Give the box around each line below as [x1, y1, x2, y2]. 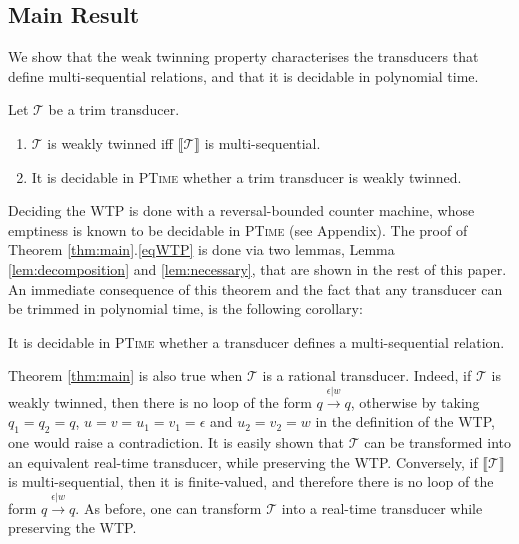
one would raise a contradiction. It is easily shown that [8, 432, 344, 453]
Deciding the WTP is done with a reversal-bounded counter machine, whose [8, 200, 475, 221]
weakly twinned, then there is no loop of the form [8, 391, 312, 412]
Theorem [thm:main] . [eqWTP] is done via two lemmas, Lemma [8, 239, 395, 260]
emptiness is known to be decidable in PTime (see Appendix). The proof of [8, 219, 468, 240]
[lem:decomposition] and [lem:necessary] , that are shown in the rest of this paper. [8, 258, 507, 279]
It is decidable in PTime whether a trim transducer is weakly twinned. [31, 166, 462, 187]
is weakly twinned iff [47, 132, 174, 153]
